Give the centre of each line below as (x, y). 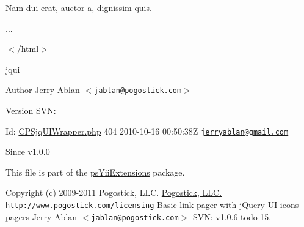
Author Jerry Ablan (43, 90)
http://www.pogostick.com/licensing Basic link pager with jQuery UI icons (152, 205)
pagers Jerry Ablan (42, 216)
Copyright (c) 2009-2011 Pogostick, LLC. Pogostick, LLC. (114, 192)
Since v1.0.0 (28, 151)
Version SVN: (31, 110)
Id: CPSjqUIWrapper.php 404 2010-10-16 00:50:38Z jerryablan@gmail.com (147, 131)
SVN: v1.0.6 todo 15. (232, 216)
